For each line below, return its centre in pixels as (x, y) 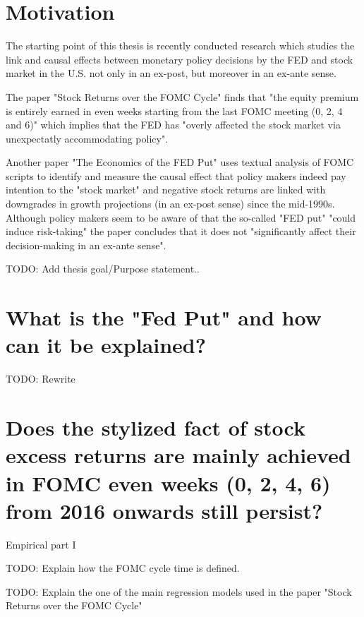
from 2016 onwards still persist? (164, 510)
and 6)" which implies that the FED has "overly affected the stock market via (173, 125)
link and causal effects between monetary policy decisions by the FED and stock (180, 59)
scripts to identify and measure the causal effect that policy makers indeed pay (176, 175)
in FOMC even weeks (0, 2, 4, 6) (168, 483)
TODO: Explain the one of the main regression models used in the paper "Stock (179, 591)
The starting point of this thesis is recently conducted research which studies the (180, 46)
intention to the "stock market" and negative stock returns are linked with (166, 190)
